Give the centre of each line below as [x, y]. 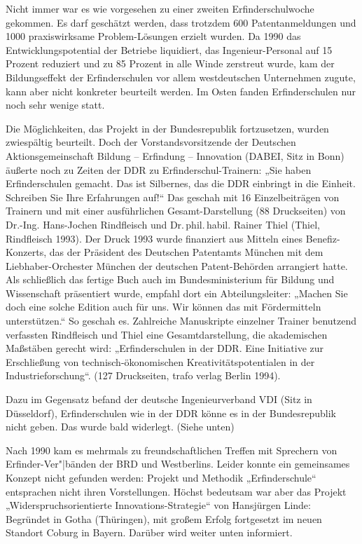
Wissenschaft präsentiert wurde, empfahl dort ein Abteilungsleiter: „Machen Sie [177, 293]
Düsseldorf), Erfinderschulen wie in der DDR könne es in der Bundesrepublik [171, 413]
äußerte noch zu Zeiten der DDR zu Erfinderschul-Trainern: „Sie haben [159, 169]
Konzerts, [26, 252]
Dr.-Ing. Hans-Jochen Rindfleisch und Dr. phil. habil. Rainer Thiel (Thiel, [163, 224]
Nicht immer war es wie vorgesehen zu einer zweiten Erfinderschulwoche [160, 8]
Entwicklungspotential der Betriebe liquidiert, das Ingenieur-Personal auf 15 [169, 49]
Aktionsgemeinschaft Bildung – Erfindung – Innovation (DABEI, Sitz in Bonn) [175, 155]
